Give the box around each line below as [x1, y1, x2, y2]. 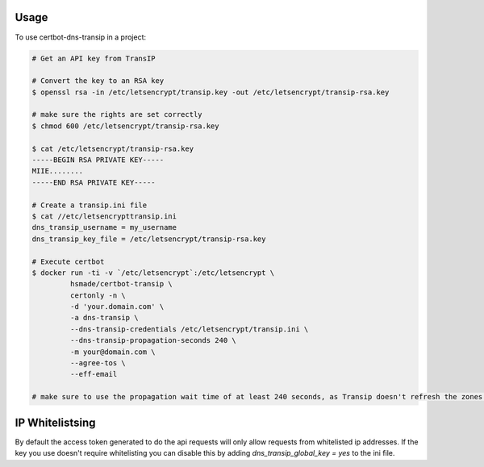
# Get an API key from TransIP [31, 53, 156, 63]
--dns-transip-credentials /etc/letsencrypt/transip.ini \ [69, 324, 309, 334]
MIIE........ [31, 166, 84, 176]
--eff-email [69, 369, 118, 379]
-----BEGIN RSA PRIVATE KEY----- [31, 156, 165, 165]
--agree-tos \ [69, 359, 127, 368]
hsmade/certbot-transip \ [69, 279, 173, 289]
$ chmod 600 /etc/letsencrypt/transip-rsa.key [31, 121, 219, 131]
